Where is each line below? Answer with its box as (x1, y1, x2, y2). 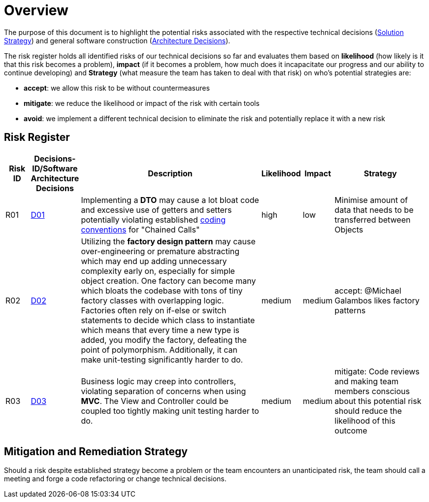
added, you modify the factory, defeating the (81, 335, 247, 345)
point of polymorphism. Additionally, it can (81, 344, 237, 355)
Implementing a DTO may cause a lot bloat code (81, 195, 259, 205)
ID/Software (32, 163, 78, 173)
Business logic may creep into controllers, (81, 376, 236, 386)
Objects (334, 224, 363, 234)
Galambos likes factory (334, 295, 420, 305)
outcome (334, 425, 367, 435)
